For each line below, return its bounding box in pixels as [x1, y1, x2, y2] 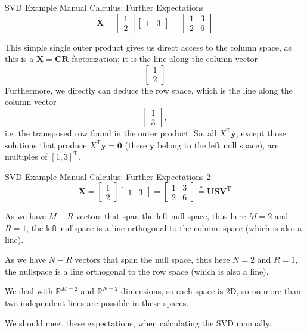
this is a [5, 52, 34, 65]
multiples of [5, 150, 48, 163]
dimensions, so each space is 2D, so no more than [121, 285, 301, 297]
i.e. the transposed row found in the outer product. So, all [5, 126, 217, 139]
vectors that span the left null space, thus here [76, 210, 246, 222]
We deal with [5, 285, 53, 297]
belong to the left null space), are [157, 138, 279, 151]
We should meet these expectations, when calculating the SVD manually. [5, 316, 272, 329]
